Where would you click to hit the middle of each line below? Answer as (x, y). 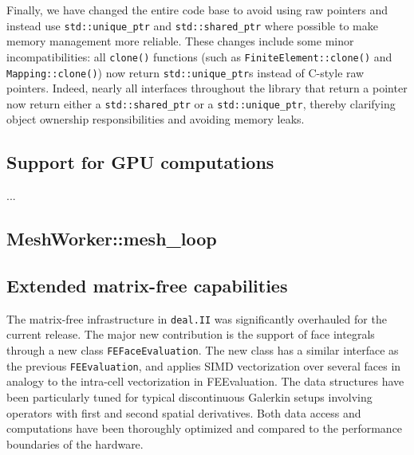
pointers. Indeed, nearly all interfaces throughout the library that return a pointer (207, 88)
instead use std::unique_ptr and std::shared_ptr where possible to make (192, 25)
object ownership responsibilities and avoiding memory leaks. (156, 119)
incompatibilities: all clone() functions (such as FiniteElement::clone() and (199, 56)
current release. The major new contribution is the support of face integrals (191, 334)
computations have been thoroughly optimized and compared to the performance (205, 428)
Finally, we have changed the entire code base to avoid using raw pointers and (197, 10)
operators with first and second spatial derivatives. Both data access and (184, 412)
